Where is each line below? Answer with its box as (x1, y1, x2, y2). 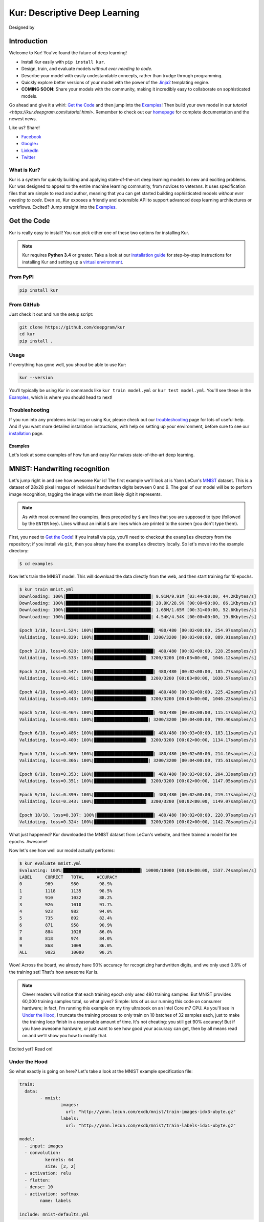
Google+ (21, 141, 39, 147)
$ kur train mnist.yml (19, 587, 74, 592)
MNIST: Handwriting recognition (9, 464, 110, 473)
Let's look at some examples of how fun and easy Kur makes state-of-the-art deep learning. (9, 452, 195, 458)
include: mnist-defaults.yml (19, 1211, 89, 1217)
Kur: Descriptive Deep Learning (9, 7, 139, 18)
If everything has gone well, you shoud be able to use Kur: (9, 362, 127, 368)
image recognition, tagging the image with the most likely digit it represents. (9, 491, 162, 497)
